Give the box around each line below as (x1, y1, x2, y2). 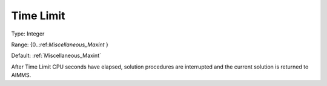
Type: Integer (11, 30, 45, 37)
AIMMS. (11, 72, 31, 79)
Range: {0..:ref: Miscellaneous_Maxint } (11, 41, 108, 48)
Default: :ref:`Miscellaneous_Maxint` (11, 52, 101, 60)
